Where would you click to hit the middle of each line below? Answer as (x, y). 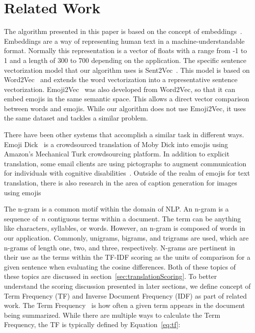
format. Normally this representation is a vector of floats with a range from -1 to (126, 50)
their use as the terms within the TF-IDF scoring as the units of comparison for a (127, 257)
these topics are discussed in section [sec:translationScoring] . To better (111, 276)
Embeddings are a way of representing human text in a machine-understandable (124, 41)
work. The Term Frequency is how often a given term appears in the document (125, 305)
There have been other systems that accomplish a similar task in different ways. (124, 135)
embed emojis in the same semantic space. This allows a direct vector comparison (127, 99)
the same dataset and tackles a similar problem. (76, 118)
